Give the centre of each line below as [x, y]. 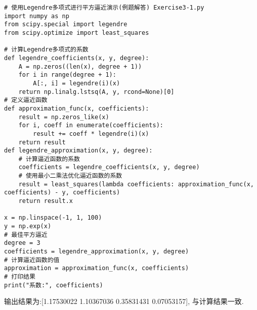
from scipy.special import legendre [66, 24]
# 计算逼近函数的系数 [49, 159]
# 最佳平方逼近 [26, 235]
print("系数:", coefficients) [54, 285]
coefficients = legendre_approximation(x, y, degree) [97, 252]
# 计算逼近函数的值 [32, 260]
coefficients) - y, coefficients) [62, 193]
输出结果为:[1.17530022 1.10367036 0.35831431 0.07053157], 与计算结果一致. [124, 301]
